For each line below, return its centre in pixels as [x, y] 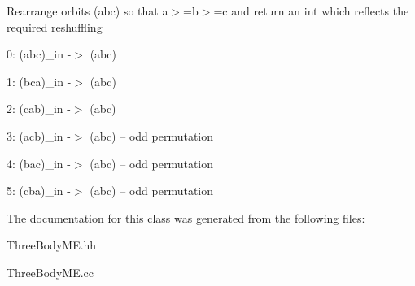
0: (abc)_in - [39, 54]
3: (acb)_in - [39, 135]
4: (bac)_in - [39, 163]
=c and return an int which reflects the [311, 11]
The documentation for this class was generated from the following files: [186, 217]
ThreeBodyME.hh [52, 245]
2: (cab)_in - [39, 108]
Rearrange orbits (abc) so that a [87, 11]
